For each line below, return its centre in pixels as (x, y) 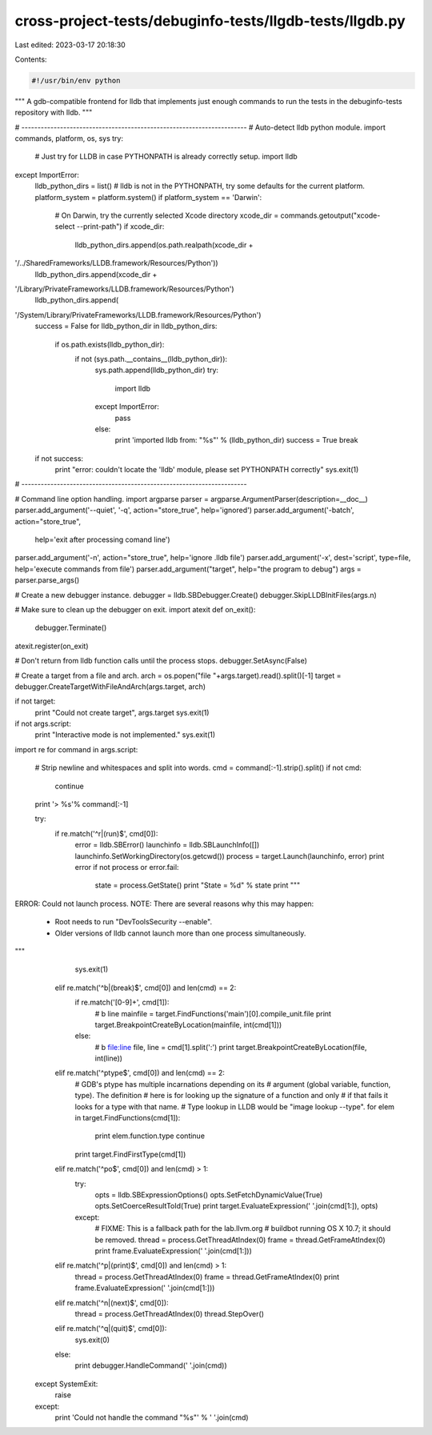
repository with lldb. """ (54, 113)
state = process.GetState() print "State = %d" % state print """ (197, 885)
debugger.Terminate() (71, 627)
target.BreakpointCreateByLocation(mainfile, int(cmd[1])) (188, 1024)
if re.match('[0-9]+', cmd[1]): (122, 1002)
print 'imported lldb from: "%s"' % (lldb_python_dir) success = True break (236, 440)
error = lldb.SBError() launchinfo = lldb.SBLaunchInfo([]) (167, 845)
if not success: (59, 458)
